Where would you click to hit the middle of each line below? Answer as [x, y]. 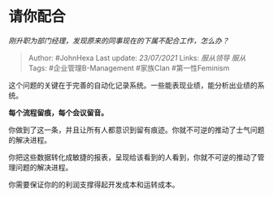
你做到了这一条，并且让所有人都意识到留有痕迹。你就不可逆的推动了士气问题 [136, 130]
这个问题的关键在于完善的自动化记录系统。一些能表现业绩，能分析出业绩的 [133, 85]
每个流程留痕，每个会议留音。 [58, 112]
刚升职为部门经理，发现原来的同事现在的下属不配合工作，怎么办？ [119, 41]
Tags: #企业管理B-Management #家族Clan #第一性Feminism [129, 68]
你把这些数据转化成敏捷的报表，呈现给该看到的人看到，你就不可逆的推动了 [133, 157]
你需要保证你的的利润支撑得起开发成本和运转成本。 [94, 184]
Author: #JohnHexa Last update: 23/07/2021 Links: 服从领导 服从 [137, 58]
